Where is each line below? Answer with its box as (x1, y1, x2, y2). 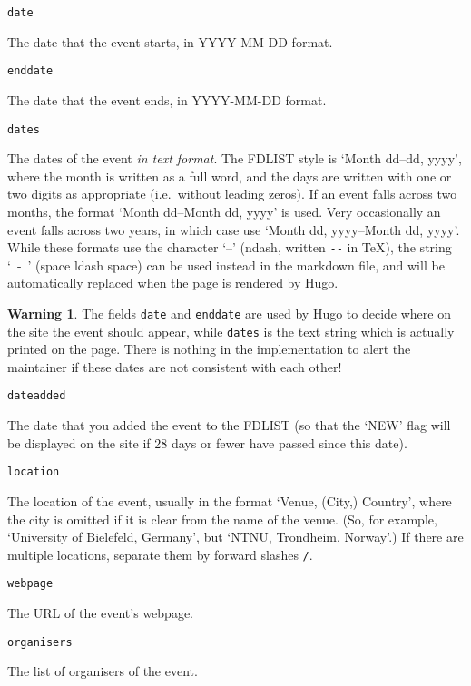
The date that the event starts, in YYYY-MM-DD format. (7, 32, 333, 51)
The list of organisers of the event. (7, 661, 198, 681)
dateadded (7, 389, 66, 403)
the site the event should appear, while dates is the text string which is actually (7, 321, 455, 340)
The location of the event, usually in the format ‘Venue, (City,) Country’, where (7, 491, 452, 510)
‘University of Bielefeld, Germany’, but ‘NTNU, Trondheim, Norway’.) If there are (7, 527, 464, 546)
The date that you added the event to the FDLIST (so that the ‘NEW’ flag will (7, 416, 451, 435)
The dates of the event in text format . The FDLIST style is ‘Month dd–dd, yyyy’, (7, 149, 462, 168)
